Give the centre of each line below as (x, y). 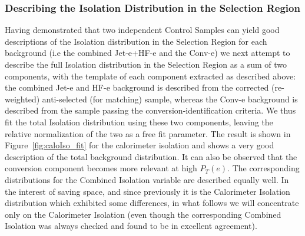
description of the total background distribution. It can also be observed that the (151, 156)
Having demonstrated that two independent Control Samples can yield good (142, 30)
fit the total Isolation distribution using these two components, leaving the (139, 122)
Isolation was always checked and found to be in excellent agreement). (131, 226)
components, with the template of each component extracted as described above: (150, 76)
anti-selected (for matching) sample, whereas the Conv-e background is (170, 99)
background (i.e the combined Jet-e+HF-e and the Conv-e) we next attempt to (147, 53)
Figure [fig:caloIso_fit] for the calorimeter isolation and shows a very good (140, 145)
